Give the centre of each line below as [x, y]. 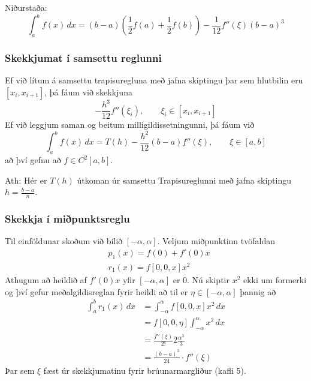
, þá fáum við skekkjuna [88, 91]
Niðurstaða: [26, 7]
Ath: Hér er [26, 180]
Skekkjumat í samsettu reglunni [83, 57]
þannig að [258, 291]
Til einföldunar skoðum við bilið [64, 241]
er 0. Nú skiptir [201, 279]
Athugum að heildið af [46, 279]
